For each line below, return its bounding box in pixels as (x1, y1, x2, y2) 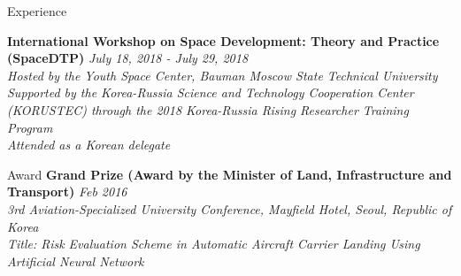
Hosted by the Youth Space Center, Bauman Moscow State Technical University (7, 65, 438, 84)
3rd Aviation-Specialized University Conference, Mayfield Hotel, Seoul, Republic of (7, 199, 452, 218)
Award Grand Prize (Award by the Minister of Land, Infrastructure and (7, 165, 452, 183)
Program (7, 118, 53, 136)
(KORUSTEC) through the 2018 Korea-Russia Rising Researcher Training (7, 100, 409, 119)
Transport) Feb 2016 (7, 182, 127, 201)
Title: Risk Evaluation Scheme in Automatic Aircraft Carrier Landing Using (7, 234, 420, 253)
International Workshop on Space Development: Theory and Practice (7, 31, 440, 50)
